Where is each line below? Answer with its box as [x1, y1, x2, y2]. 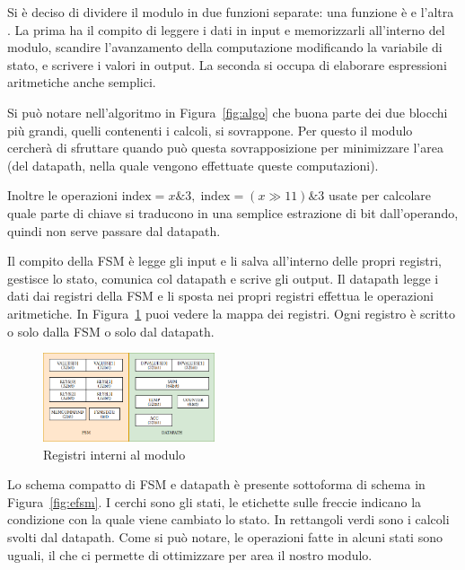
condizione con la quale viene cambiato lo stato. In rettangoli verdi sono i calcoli [7, 510, 450, 529]
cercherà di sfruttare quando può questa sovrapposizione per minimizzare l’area [7, 138, 443, 157]
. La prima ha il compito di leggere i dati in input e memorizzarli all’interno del [7, 20, 445, 39]
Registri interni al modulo [43, 444, 186, 463]
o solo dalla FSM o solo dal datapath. [7, 321, 215, 340]
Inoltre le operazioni [7, 186, 118, 205]
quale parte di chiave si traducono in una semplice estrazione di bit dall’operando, [7, 203, 459, 222]
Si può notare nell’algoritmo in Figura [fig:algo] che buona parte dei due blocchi [7, 102, 448, 121]
